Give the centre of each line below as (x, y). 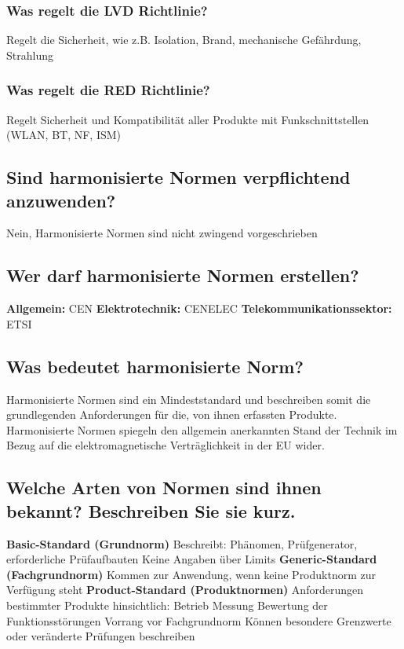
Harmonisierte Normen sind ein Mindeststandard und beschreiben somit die (189, 399)
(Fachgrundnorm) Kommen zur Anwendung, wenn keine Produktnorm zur (191, 574)
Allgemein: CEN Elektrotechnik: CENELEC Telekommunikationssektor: (199, 308)
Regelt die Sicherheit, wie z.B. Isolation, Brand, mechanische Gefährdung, (184, 40)
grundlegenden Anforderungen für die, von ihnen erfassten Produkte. (172, 414)
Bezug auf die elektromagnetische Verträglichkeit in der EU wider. (166, 445)
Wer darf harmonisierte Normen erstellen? (183, 275)
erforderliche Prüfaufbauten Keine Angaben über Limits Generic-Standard (192, 559)
